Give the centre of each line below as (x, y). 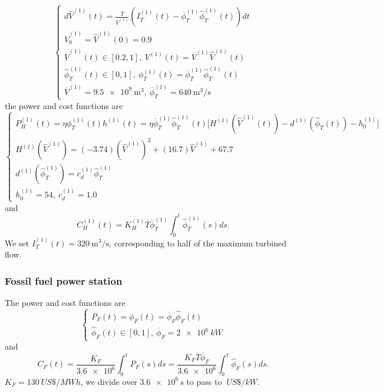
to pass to (204, 381)
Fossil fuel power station (64, 280)
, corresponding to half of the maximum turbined (198, 243)
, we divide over (109, 381)
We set (17, 243)
